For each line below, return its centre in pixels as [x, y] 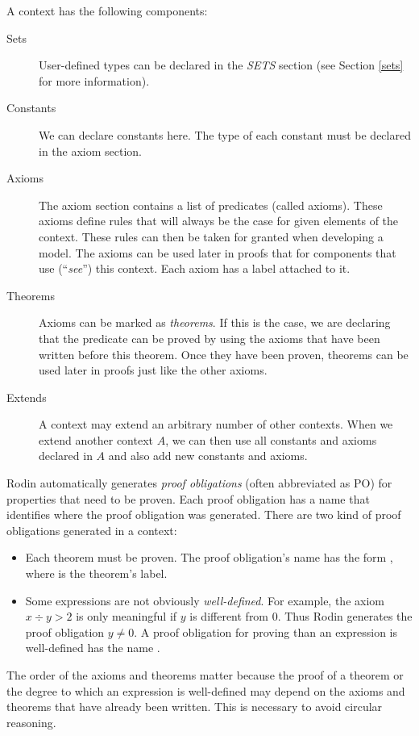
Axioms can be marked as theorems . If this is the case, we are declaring [215, 322]
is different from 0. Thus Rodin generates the [301, 616]
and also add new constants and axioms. [208, 456]
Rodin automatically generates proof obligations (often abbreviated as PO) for [199, 483]
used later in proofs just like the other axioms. [153, 370]
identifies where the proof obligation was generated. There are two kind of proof [204, 514]
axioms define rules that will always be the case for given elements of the [219, 221]
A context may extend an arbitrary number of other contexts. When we [216, 424]
